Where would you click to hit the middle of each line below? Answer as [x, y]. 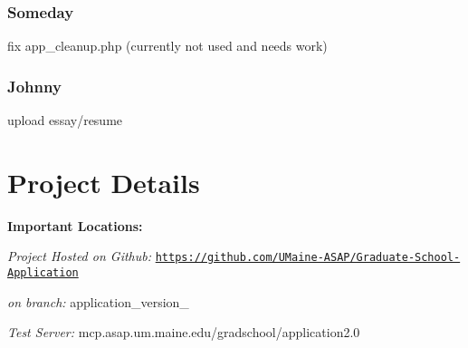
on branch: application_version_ [98, 301]
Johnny [34, 86]
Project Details [104, 182]
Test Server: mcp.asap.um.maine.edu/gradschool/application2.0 [184, 332]
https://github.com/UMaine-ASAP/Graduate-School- [308, 258]
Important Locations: [75, 225]
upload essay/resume [65, 120]
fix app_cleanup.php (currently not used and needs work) [167, 46]
